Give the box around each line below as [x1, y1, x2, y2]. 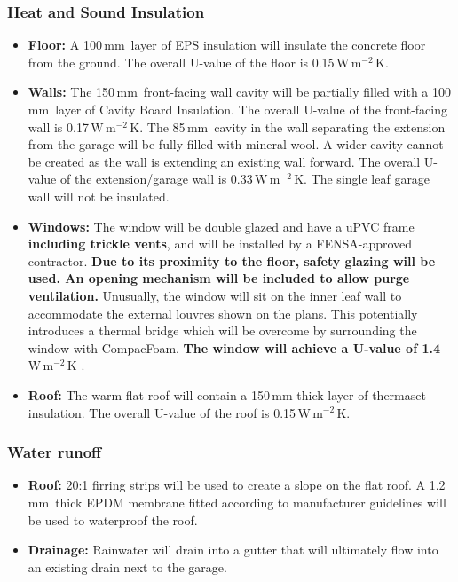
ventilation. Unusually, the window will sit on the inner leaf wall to [28, 286, 402, 304]
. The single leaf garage [304, 169, 430, 188]
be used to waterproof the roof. [28, 510, 198, 529]
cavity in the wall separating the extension [214, 117, 446, 136]
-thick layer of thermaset [292, 385, 426, 404]
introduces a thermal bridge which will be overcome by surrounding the [28, 321, 417, 340]
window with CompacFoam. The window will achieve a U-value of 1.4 [28, 338, 441, 357]
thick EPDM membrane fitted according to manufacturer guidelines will [55, 492, 446, 511]
